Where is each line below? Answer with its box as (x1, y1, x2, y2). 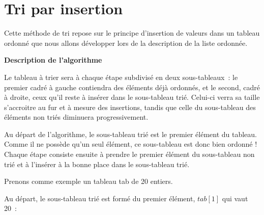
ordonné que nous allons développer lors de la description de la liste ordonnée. (4, 37, 248, 48)
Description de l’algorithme (4, 55, 102, 65)
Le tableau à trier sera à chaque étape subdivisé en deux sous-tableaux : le (4, 71, 238, 82)
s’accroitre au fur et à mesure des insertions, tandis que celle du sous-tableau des (4, 101, 256, 112)
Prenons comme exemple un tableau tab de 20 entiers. (4, 176, 173, 186)
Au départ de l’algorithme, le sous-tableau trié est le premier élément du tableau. (4, 128, 257, 139)
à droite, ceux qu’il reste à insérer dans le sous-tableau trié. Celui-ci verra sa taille (4, 92, 260, 102)
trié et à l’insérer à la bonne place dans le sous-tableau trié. (4, 158, 190, 169)
